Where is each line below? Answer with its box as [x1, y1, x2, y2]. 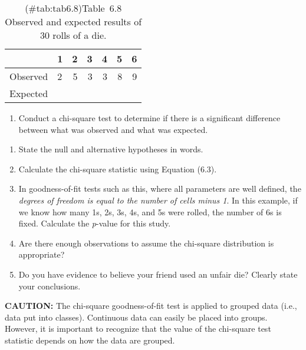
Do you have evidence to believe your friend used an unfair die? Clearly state [18, 268, 298, 280]
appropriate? [18, 248, 65, 261]
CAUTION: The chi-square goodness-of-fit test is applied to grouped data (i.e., [5, 299, 297, 312]
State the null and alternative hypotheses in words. [18, 143, 203, 155]
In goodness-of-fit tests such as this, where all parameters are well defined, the [18, 182, 301, 195]
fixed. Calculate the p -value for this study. [18, 217, 171, 229]
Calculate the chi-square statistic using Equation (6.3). [18, 162, 217, 175]
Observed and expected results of [5, 15, 142, 28]
